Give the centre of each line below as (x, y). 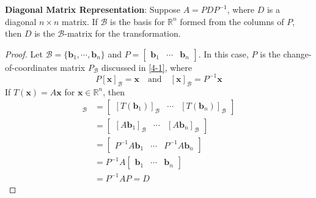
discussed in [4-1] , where (147, 67)
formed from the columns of (232, 21)
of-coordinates (31, 67)
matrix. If (80, 21)
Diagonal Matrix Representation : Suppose (93, 9)
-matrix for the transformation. (123, 33)
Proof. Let (24, 53)
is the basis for (138, 21)
